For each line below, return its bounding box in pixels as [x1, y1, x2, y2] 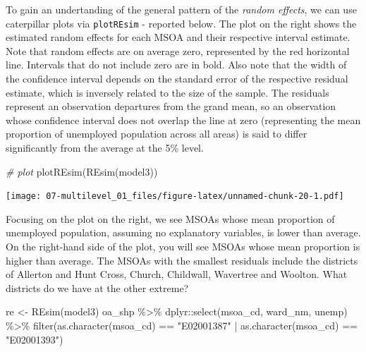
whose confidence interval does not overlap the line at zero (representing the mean [6, 112, 361, 127]
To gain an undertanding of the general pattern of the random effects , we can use [6, 2, 357, 16]
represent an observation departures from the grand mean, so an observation [6, 99, 336, 114]
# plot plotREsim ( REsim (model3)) [6, 164, 158, 178]
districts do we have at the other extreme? [6, 280, 189, 295]
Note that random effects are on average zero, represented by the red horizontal [6, 43, 350, 58]
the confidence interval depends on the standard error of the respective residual [6, 71, 348, 86]
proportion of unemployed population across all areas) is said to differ [6, 126, 307, 141]
